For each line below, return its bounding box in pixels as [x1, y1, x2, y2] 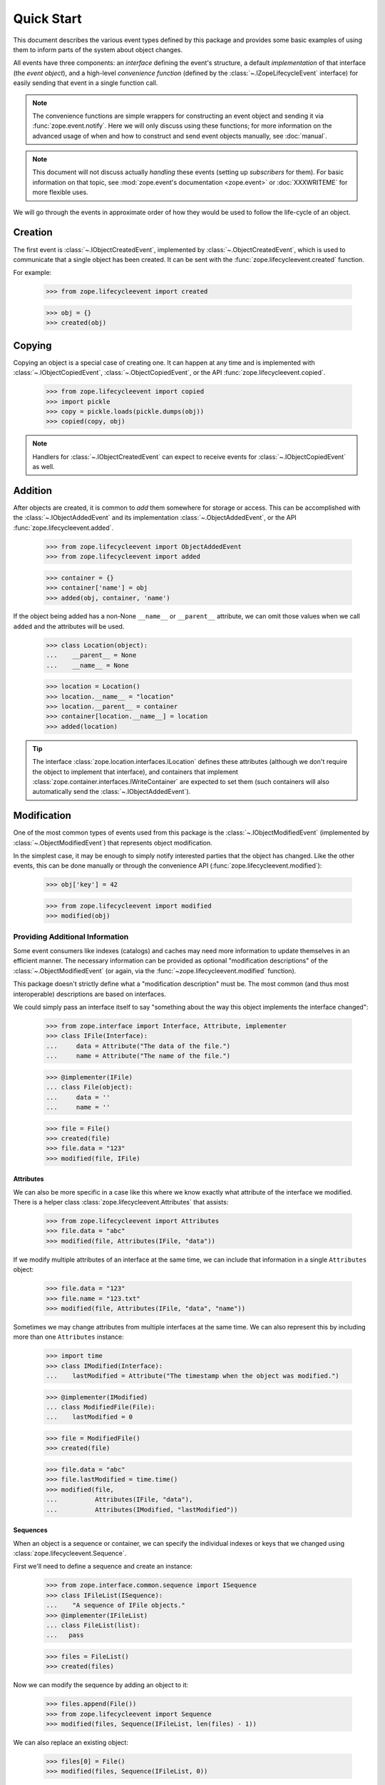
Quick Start [13, 11, 82, 26]
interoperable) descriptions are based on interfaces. [13, 990, 167, 998]
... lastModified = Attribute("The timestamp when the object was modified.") [46, 1372, 340, 1380]
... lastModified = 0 [46, 1413, 133, 1421]
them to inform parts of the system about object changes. [13, 45, 183, 54]
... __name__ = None [46, 661, 130, 669]
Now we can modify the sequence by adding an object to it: [13, 1681, 189, 1689]
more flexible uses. [32, 188, 88, 196]
